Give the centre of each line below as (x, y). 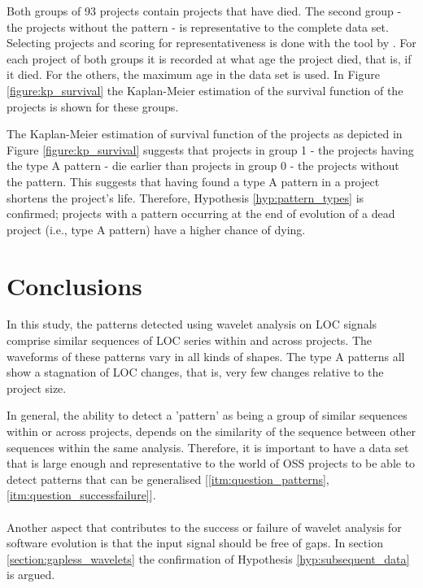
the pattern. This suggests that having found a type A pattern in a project (193, 181)
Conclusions (74, 285)
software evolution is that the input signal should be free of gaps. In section (195, 543)
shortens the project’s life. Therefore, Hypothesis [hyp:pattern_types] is (185, 197)
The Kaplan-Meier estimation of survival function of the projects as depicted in (205, 134)
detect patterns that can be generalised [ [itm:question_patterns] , (168, 479)
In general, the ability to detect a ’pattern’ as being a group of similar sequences (207, 415)
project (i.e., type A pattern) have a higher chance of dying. (156, 229)
